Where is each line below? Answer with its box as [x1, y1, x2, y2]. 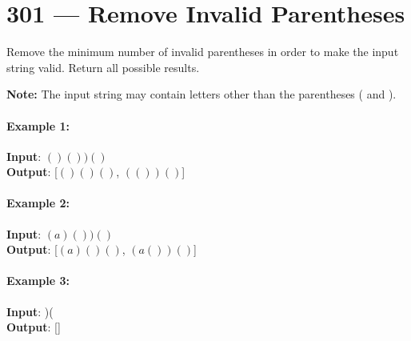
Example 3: [6, 272, 70, 289]
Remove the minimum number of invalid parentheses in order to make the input [6, 43, 399, 60]
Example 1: [6, 117, 70, 134]
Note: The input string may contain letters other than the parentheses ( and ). [6, 86, 397, 102]
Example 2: [6, 195, 70, 211]
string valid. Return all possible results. [6, 58, 200, 75]
